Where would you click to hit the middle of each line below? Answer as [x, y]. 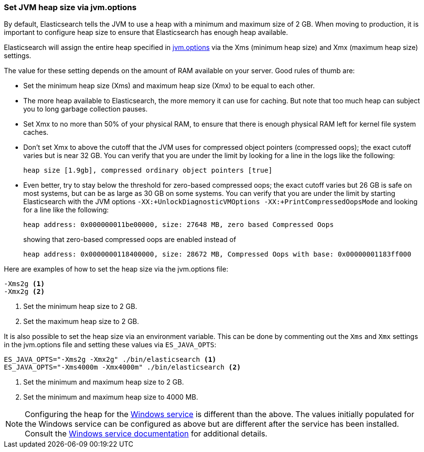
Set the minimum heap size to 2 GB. [80, 307]
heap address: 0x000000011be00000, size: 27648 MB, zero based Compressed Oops [179, 225]
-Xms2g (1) [24, 284]
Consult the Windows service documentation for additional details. [146, 434]
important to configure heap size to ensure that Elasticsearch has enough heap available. [146, 32]
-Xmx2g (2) [24, 292]
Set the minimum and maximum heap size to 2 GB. [104, 382]
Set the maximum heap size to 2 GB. [81, 322]
